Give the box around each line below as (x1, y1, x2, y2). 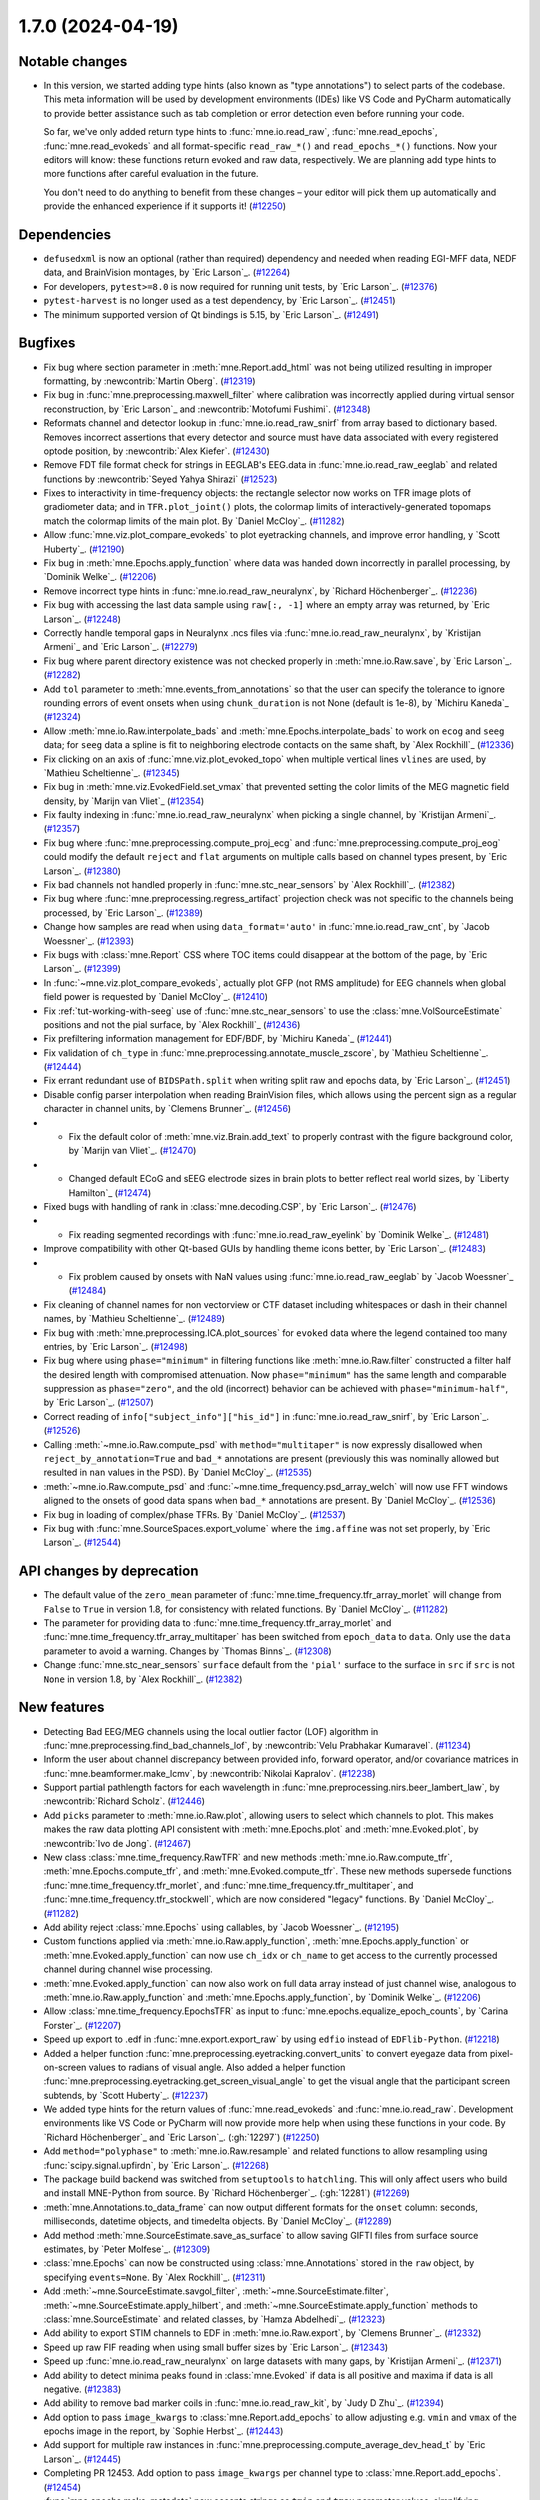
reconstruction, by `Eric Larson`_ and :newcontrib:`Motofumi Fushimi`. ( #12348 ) (43, 403, 371, 415)
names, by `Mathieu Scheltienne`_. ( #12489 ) (43, 1313, 225, 1325)
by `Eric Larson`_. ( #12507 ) (43, 1396, 154, 1409)
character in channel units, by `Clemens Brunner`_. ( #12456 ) (43, 1103, 292, 1115)
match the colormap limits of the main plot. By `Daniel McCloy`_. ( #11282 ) (43, 515, 345, 527)
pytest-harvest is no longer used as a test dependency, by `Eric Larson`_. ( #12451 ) (43, 295, 396, 307)
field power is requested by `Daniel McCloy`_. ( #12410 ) (43, 991, 269, 1003)
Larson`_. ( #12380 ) (43, 865, 122, 877)
